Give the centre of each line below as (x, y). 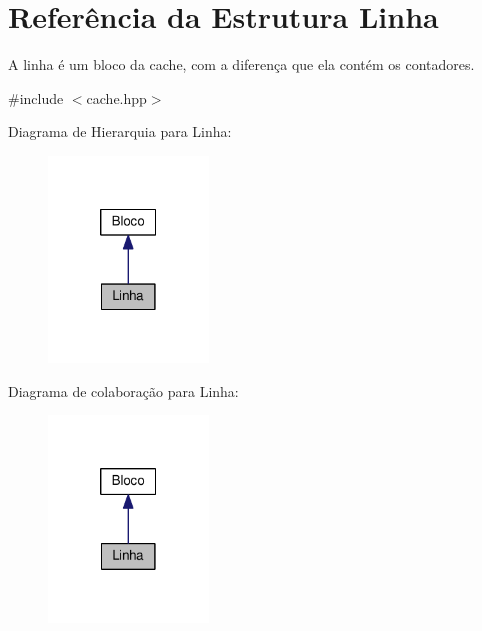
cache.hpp (116, 97)
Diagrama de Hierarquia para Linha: (120, 131)
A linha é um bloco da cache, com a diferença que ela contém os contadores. (241, 64)
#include (36, 97)
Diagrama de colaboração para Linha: (123, 390)
